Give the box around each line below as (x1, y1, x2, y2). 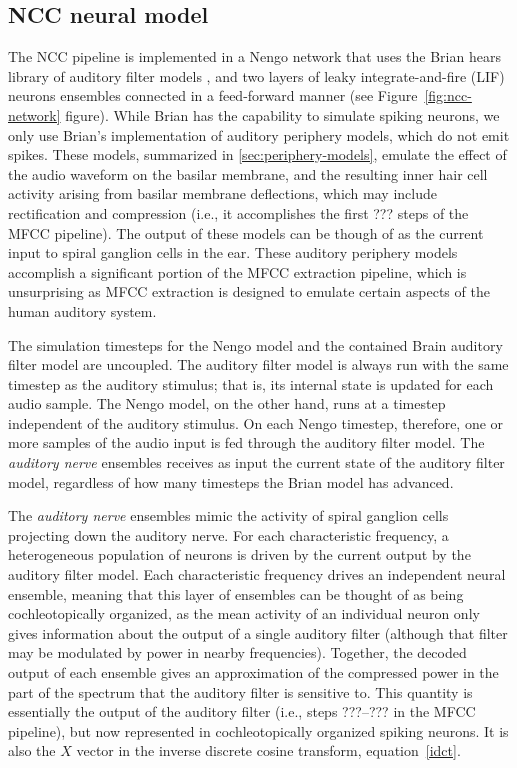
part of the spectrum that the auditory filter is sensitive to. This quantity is (8, 681, 473, 702)
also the (8, 740, 56, 761)
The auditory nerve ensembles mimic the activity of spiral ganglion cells (8, 505, 449, 526)
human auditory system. (8, 300, 157, 321)
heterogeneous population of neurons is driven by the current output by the (8, 544, 471, 565)
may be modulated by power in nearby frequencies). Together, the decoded (8, 642, 467, 663)
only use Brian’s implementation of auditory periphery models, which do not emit (8, 124, 510, 145)
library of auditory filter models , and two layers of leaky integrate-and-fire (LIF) (8, 65, 505, 86)
